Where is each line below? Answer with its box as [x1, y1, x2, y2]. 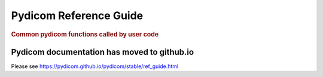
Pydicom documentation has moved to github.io [11, 47, 194, 57]
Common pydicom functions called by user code [11, 30, 159, 38]
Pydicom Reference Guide [11, 9, 144, 22]
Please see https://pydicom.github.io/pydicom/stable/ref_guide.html [11, 63, 179, 70]
